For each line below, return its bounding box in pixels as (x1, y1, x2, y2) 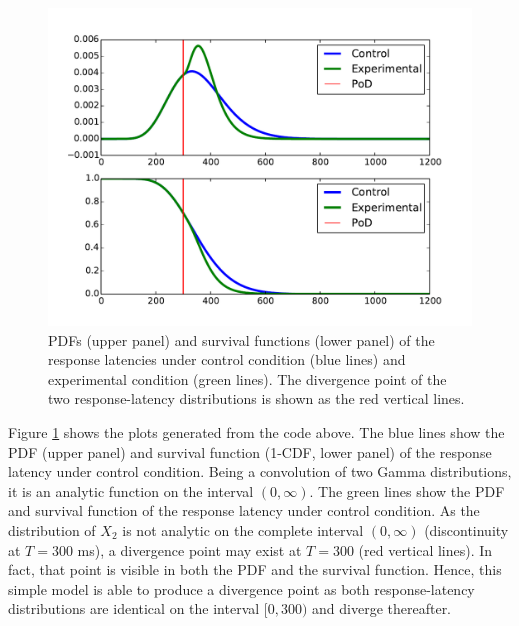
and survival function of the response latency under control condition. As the (8, 500, 480, 521)
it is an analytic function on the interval (8, 480, 254, 501)
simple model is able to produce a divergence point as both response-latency (8, 578, 475, 599)
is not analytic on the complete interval (122, 519, 364, 540)
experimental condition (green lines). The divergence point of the (48, 368, 447, 389)
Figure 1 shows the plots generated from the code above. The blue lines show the (8, 421, 505, 442)
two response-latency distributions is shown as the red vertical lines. (48, 388, 465, 409)
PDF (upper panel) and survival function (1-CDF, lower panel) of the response (8, 441, 492, 462)
